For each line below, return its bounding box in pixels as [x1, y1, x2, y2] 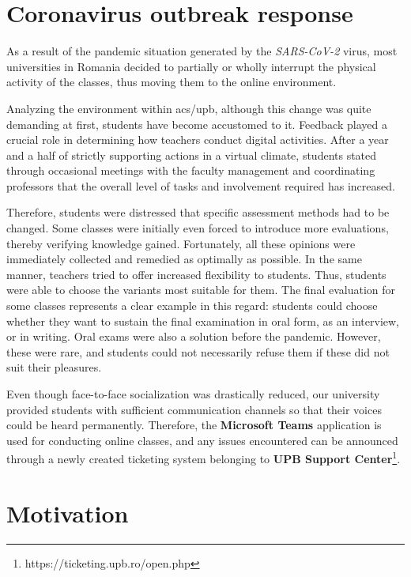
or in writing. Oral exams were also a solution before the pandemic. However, [6, 328, 381, 345]
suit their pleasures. [6, 359, 102, 375]
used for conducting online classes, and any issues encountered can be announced [6, 432, 398, 448]
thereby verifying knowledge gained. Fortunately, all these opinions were [6, 235, 356, 251]
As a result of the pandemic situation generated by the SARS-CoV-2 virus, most [6, 43, 398, 59]
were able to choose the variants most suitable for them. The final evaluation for [6, 281, 395, 298]
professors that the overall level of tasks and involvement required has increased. [6, 177, 395, 194]
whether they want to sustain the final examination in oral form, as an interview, [6, 312, 400, 329]
